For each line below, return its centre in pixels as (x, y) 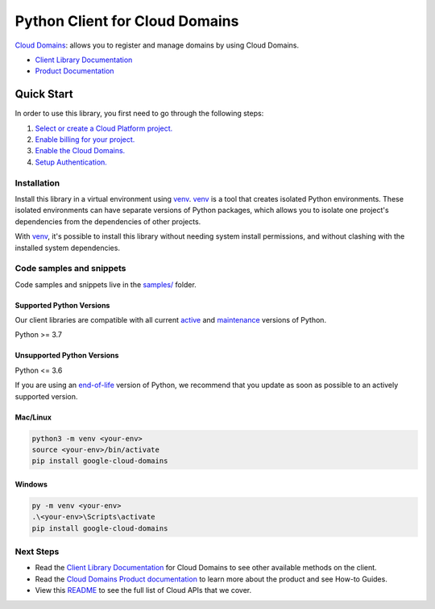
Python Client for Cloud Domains (127, 21)
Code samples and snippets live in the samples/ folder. (106, 284)
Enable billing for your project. (85, 140)
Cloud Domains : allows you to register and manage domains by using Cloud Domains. (157, 45)
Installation (37, 183)
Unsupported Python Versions (67, 356)
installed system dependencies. (68, 248)
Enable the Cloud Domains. (80, 151)
